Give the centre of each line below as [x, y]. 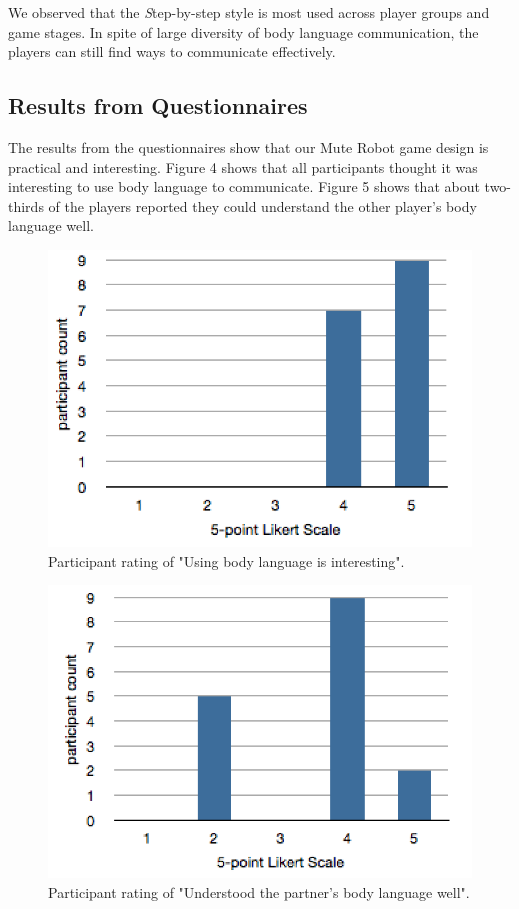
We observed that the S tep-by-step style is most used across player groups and [249, 12]
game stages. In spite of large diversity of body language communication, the [243, 31]
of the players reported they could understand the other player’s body [262, 205]
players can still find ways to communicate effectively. [172, 51]
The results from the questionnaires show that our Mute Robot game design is [248, 146]
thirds [26, 205]
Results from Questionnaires [158, 105]
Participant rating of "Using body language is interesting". [226, 560]
